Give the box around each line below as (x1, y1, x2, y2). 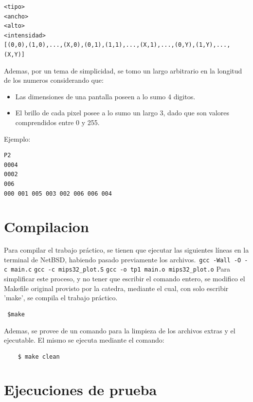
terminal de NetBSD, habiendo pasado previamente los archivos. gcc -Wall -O (4, 254, 241, 264)
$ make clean (18, 353, 60, 360)
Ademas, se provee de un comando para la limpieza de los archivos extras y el (4, 325, 235, 335)
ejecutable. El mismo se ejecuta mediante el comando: (4, 335, 164, 345)
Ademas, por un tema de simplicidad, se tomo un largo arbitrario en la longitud (4, 65, 242, 75)
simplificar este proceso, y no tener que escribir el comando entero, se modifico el (4, 274, 245, 284)
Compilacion (4, 217, 89, 237)
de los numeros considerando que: (4, 75, 104, 85)
